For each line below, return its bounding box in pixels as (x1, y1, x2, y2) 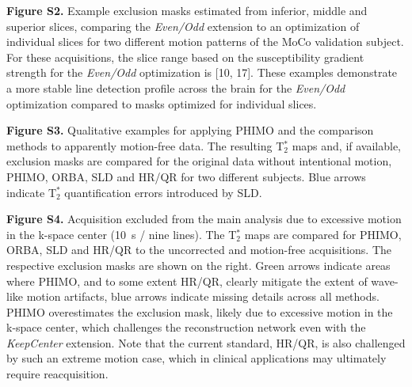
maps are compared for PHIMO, (244, 226, 402, 242)
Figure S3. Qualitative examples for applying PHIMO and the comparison (6, 122, 374, 138)
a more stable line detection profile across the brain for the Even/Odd (6, 79, 345, 96)
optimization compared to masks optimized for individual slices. (6, 95, 317, 112)
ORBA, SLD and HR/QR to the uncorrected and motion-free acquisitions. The (6, 241, 391, 258)
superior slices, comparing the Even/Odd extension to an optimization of (6, 17, 360, 34)
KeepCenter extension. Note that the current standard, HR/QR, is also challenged (6, 334, 406, 351)
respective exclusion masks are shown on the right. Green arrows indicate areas (6, 256, 391, 273)
